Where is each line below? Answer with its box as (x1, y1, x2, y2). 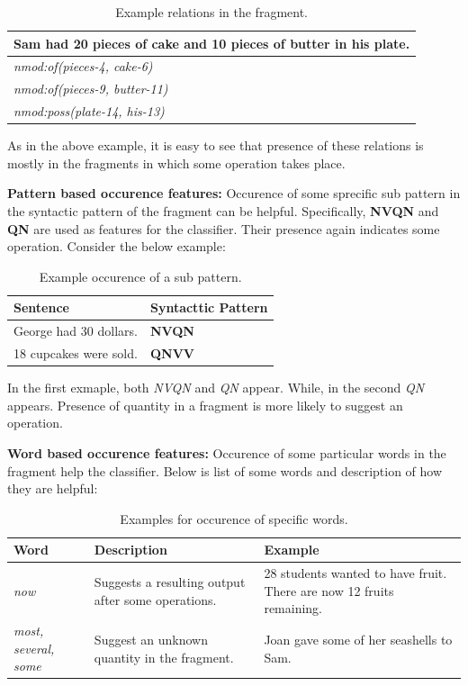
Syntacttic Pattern (149, 298, 268, 317)
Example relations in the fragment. (115, 3, 309, 21)
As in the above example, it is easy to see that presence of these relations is (7, 136, 424, 155)
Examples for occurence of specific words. (120, 509, 348, 528)
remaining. (264, 599, 323, 618)
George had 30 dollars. (13, 321, 138, 340)
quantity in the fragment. (94, 647, 234, 666)
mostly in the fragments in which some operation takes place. (7, 153, 346, 172)
